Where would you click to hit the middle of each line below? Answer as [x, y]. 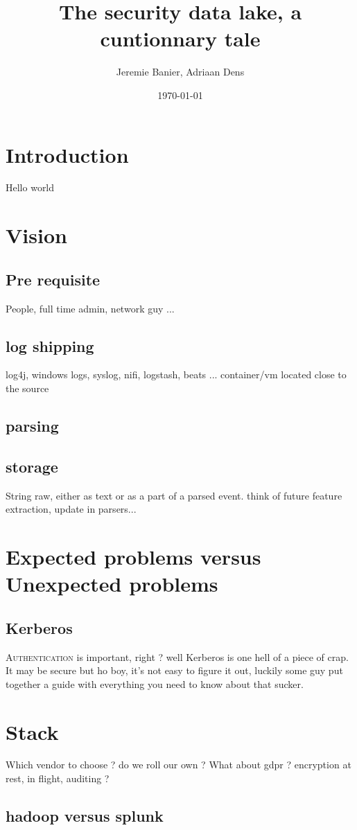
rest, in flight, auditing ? [58, 778]
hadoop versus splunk [85, 816]
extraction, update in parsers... [71, 509]
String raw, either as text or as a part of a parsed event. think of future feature [174, 495]
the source [27, 388]
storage [32, 466]
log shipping [50, 345]
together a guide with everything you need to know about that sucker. [155, 683]
